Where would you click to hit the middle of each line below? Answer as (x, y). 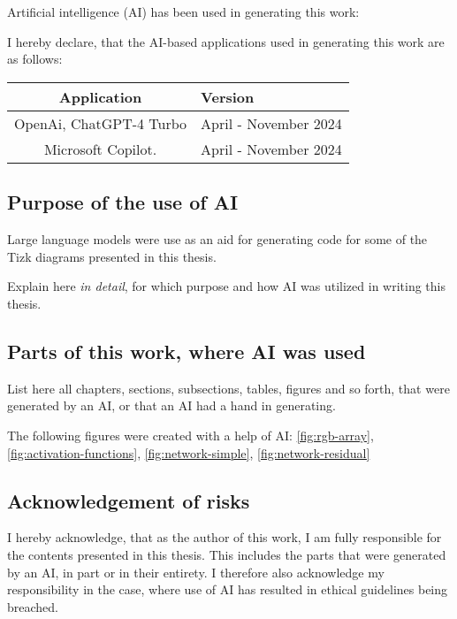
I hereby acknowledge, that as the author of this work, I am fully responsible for (225, 537)
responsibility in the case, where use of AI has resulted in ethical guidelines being (228, 589)
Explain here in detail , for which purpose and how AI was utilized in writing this (226, 286)
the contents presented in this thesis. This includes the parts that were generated (227, 554)
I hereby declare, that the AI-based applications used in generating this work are (226, 41)
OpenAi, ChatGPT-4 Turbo (101, 123)
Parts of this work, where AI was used (187, 351)
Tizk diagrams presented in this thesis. (112, 256)
